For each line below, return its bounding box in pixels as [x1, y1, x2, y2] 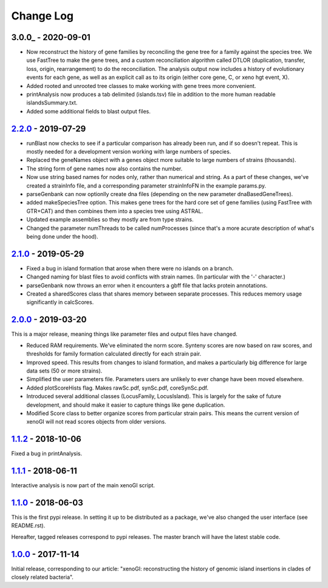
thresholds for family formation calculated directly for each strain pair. [26, 350, 202, 357]
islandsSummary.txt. [26, 99, 78, 106]
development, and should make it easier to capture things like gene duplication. [26, 401, 225, 408]
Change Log [11, 9, 74, 22]
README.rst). [11, 522, 46, 529]
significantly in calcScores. [26, 299, 94, 306]
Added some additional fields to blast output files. [26, 107, 151, 115]
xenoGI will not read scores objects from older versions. [26, 418, 166, 425]
